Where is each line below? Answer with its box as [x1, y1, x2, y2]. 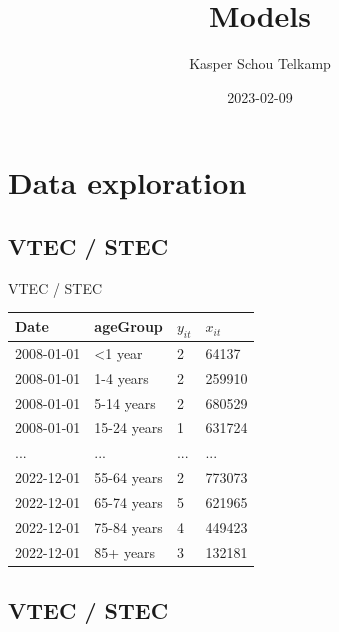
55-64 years [94, 467, 163, 488]
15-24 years [94, 417, 163, 438]
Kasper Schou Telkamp [189, 53, 331, 74]
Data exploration [8, 162, 247, 203]
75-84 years [94, 516, 163, 537]
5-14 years [94, 392, 156, 413]
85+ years [94, 541, 156, 562]
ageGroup [94, 316, 163, 337]
